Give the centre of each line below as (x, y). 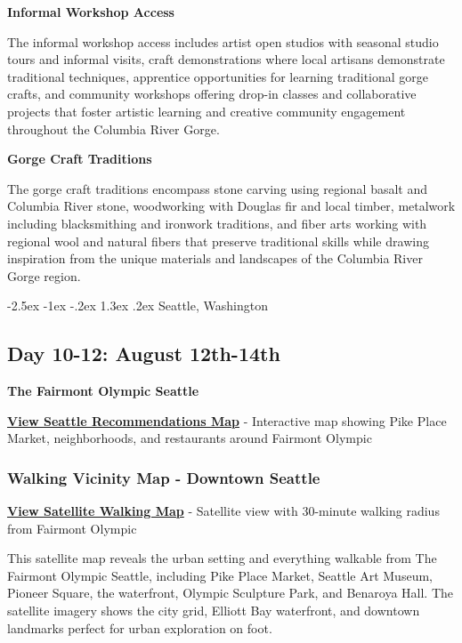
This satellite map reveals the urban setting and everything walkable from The (222, 558)
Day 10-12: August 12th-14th (144, 354)
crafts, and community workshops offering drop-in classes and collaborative (212, 94)
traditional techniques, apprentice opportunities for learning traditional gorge (218, 76)
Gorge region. (44, 275)
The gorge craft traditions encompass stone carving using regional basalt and (217, 188)
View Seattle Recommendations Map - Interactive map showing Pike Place (227, 420)
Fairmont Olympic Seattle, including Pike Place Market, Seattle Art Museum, (220, 575)
